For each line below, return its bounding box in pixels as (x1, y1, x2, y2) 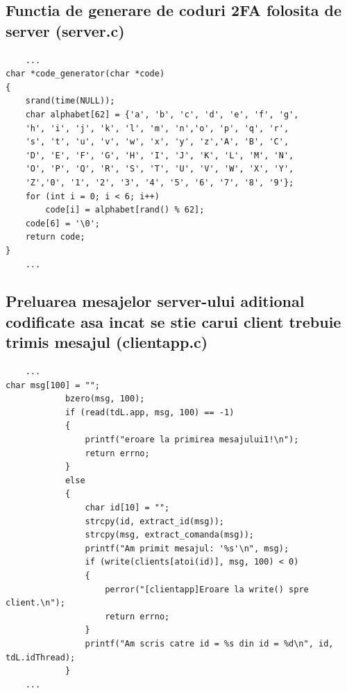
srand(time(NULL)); (25, 96, 115, 106)
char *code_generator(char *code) (6, 69, 165, 79)
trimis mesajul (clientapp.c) (6, 331, 208, 353)
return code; (25, 232, 85, 242)
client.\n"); (6, 598, 65, 608)
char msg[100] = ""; (6, 380, 101, 390)
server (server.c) (6, 19, 125, 41)
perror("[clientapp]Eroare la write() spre (105, 584, 309, 594)
